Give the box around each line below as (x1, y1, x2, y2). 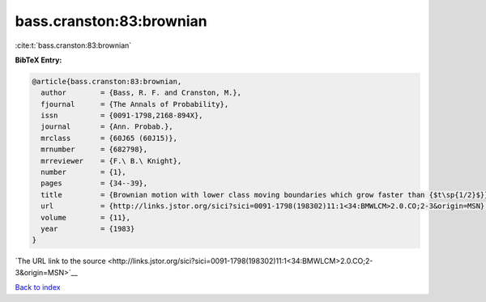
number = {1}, (40, 168, 127, 177)
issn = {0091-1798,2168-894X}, (40, 111, 203, 121)
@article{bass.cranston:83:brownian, (32, 77, 182, 86)
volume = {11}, (40, 213, 131, 222)
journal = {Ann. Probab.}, (40, 122, 173, 131)
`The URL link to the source (15, 256, 106, 266)
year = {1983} (40, 224, 135, 233)
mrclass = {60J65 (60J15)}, (40, 134, 178, 142)
